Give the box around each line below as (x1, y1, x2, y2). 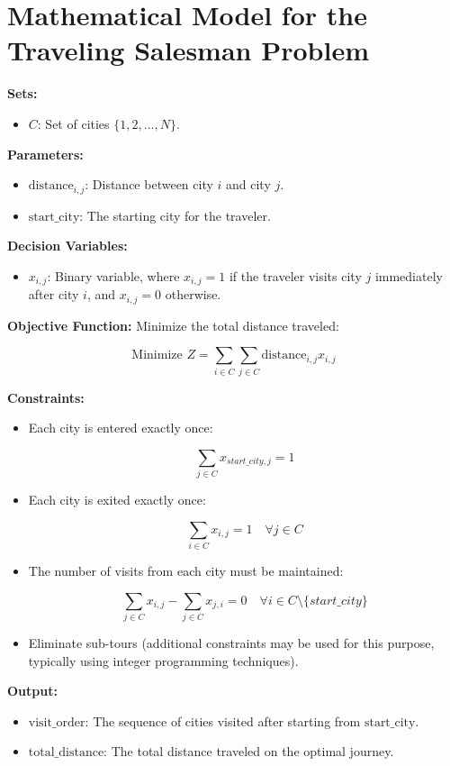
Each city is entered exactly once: (28, 418, 213, 437)
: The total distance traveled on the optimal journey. (103, 742, 394, 761)
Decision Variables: (7, 236, 128, 255)
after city (28, 285, 79, 304)
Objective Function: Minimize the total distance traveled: (7, 315, 339, 334)
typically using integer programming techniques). (28, 651, 299, 670)
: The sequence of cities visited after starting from (85, 711, 361, 730)
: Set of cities (37, 114, 110, 132)
